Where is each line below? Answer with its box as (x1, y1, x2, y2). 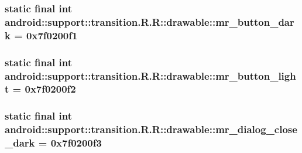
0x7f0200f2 (25, 81, 76, 96)
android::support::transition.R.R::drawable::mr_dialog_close (5, 122, 297, 137)
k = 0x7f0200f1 (5, 28, 78, 42)
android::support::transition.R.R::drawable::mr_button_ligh (5, 68, 296, 83)
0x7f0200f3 (50, 135, 102, 150)
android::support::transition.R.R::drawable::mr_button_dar (5, 14, 294, 29)
